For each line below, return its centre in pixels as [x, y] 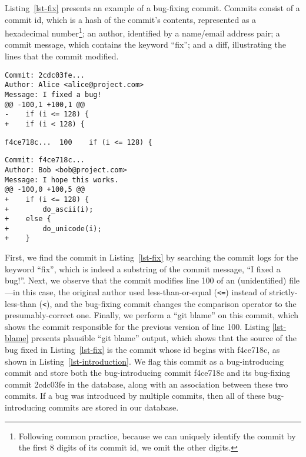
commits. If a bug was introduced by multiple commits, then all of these [135, 396]
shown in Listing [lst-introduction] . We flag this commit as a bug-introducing [144, 361]
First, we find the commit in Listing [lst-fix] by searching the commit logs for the [152, 257]
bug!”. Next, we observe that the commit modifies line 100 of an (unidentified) [146, 280]
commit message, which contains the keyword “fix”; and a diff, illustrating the [145, 44]
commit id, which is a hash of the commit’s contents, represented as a [131, 19]
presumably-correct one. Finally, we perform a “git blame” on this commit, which [152, 315]
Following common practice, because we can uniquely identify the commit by [157, 436]
